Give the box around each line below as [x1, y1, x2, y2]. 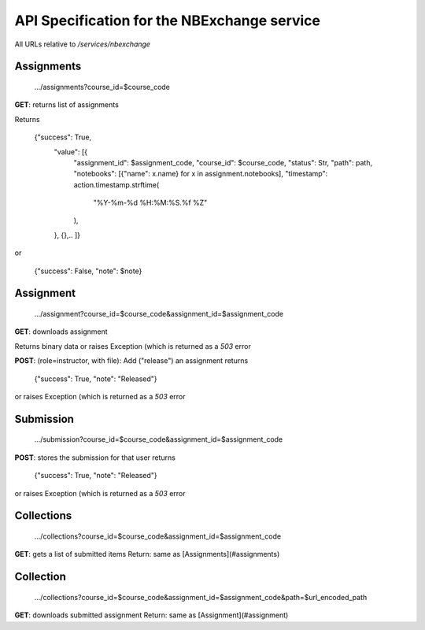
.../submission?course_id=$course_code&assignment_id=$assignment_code [34, 435, 283, 444]
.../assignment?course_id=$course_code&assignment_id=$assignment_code [34, 309, 283, 319]
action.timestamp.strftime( [73, 180, 160, 189]
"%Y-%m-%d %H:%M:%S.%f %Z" [93, 198, 208, 208]
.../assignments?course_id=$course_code [34, 82, 171, 91]
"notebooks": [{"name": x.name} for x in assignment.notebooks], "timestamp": [73, 169, 328, 179]
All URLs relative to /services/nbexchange [14, 39, 151, 49]
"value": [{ [54, 146, 88, 157]
